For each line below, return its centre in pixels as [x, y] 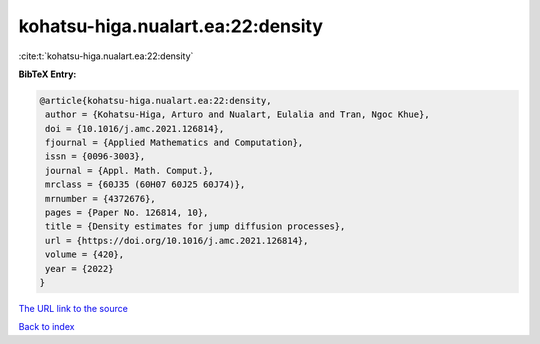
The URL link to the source [73, 308]
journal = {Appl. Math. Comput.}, [129, 170]
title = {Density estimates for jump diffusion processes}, [195, 226]
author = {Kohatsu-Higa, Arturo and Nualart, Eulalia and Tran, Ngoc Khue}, [237, 114]
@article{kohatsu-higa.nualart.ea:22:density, [155, 100]
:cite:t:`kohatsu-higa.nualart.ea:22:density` [106, 56]
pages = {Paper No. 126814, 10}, [127, 213]
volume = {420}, [85, 254]
